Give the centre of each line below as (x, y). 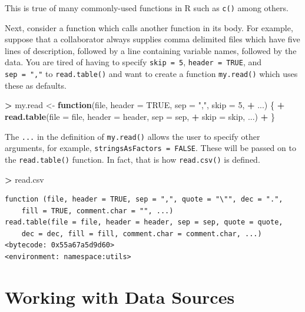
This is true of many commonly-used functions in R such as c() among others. (147, 8)
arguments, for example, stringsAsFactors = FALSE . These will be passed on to (150, 148)
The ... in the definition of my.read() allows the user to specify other (132, 136)
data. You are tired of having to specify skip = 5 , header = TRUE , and (133, 62)
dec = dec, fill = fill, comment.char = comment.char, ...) (142, 234)
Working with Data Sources (120, 296)
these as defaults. (36, 85)
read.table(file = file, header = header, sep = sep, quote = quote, (144, 222)
